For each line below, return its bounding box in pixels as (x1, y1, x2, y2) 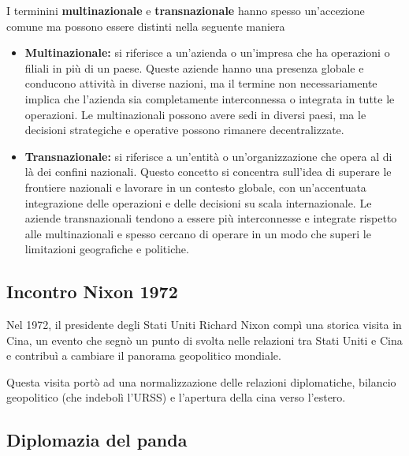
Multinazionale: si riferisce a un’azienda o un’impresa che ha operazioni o (24, 44, 390, 61)
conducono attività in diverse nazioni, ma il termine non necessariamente (24, 75, 377, 92)
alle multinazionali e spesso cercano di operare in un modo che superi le (24, 225, 371, 241)
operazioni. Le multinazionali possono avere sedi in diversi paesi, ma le (24, 106, 366, 122)
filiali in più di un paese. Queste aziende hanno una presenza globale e (24, 59, 364, 76)
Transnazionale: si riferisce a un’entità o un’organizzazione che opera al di (24, 148, 392, 164)
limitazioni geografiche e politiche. (24, 241, 189, 257)
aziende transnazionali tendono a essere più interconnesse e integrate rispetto (24, 210, 397, 226)
